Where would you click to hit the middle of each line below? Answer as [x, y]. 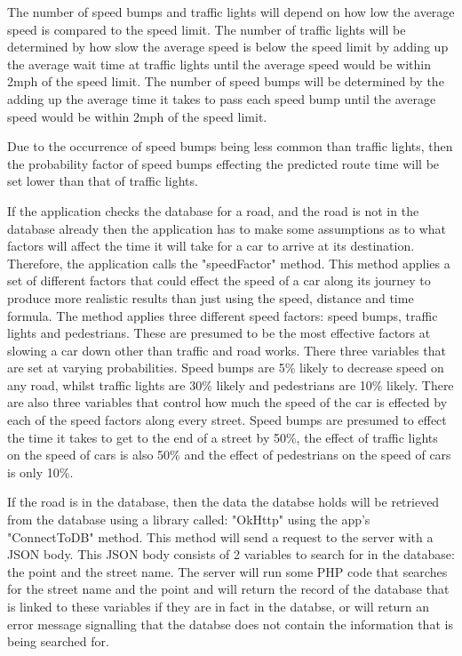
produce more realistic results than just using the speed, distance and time [211, 297]
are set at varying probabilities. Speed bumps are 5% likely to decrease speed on [226, 368]
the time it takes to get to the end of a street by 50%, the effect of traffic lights [223, 437]
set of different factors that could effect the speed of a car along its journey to [219, 280]
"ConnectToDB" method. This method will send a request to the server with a [220, 536]
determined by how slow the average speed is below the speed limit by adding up [228, 47]
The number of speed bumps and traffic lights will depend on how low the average [231, 12]
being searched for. [58, 641]
